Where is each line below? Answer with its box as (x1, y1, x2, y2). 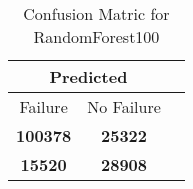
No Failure (87, 95, 161, 118)
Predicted (49, 65, 128, 88)
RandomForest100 (33, 25, 160, 48)
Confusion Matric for (23, 2, 170, 25)
